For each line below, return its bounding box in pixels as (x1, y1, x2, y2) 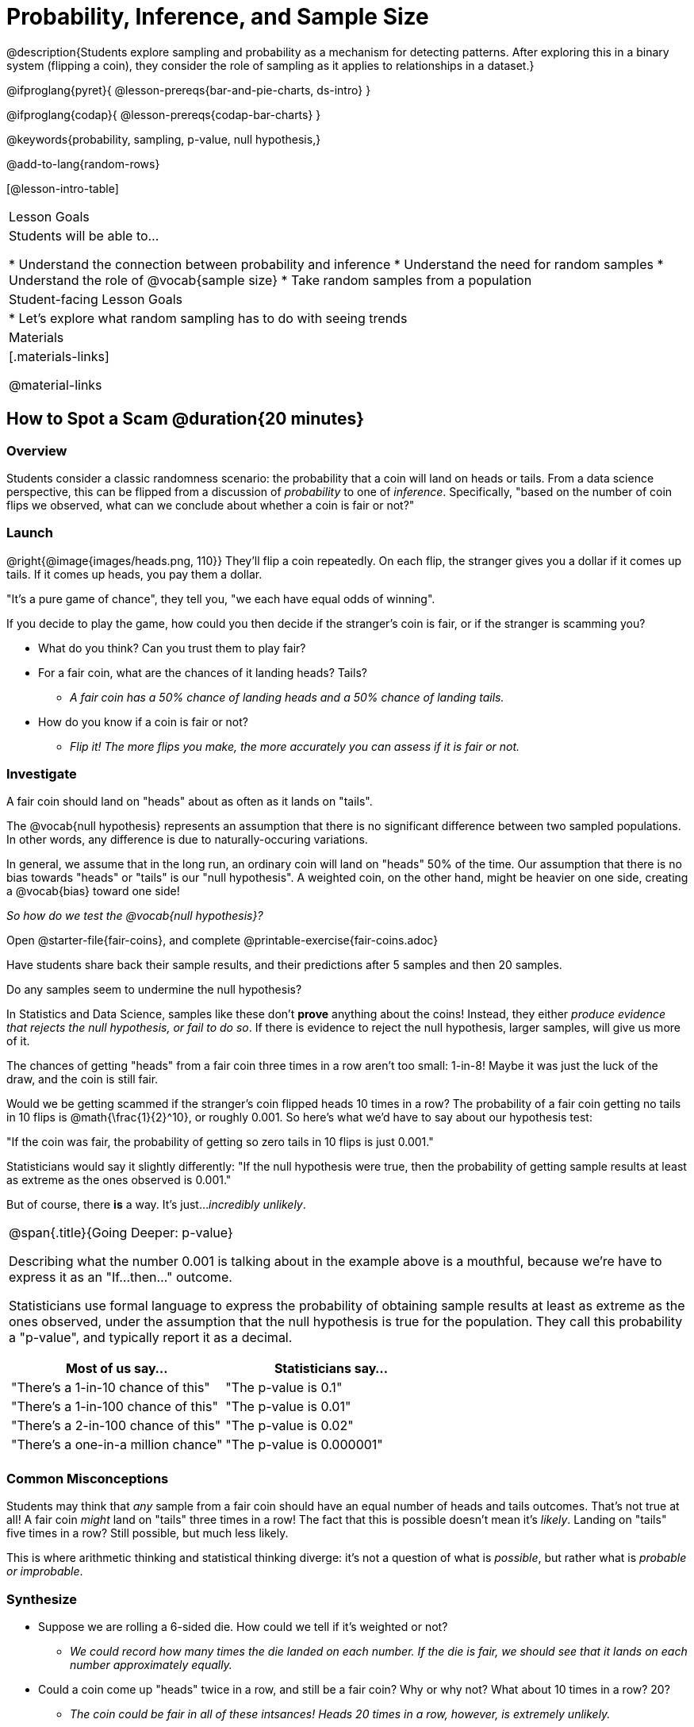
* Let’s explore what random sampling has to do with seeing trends (9, 310, 408, 326)
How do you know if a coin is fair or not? (38, 714, 248, 729)
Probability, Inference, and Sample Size (6, 3, 429, 30)
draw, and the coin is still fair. (6, 1072, 159, 1087)
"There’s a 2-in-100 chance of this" (11, 1417, 221, 1434)
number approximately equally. (70, 1657, 232, 1671)
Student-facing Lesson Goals (9, 290, 183, 307)
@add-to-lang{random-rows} (6, 156, 160, 171)
